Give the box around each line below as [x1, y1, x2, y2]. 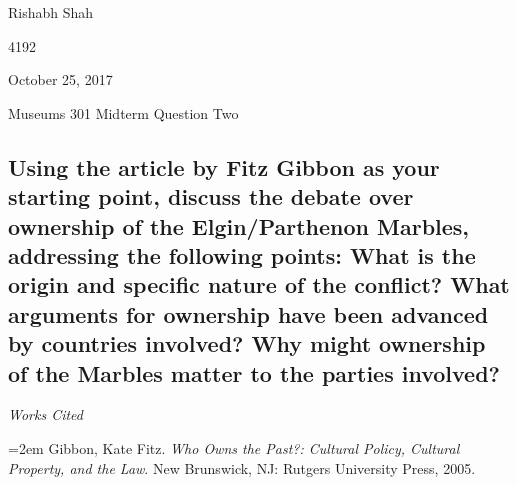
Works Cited [8, 404, 83, 425]
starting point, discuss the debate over [8, 181, 414, 212]
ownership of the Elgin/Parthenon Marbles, [8, 210, 470, 241]
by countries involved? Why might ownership [8, 328, 486, 359]
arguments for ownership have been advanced [8, 298, 489, 329]
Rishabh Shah [8, 2, 94, 22]
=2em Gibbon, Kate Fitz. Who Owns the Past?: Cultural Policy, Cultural [8, 437, 460, 458]
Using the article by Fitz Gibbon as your [8, 151, 440, 182]
